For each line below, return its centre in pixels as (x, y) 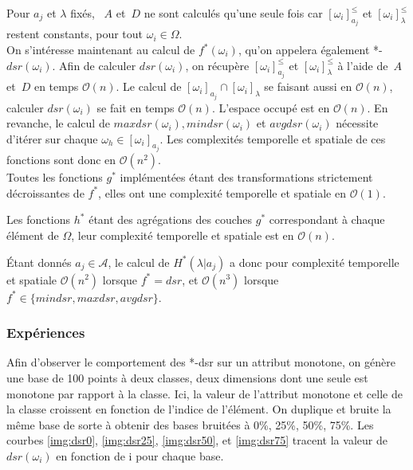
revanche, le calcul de (58, 123)
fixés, (83, 13)
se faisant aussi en (308, 86)
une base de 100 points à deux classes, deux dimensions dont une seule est (187, 377)
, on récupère (217, 65)
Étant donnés (39, 262)
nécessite (357, 123)
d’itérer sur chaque (52, 138)
